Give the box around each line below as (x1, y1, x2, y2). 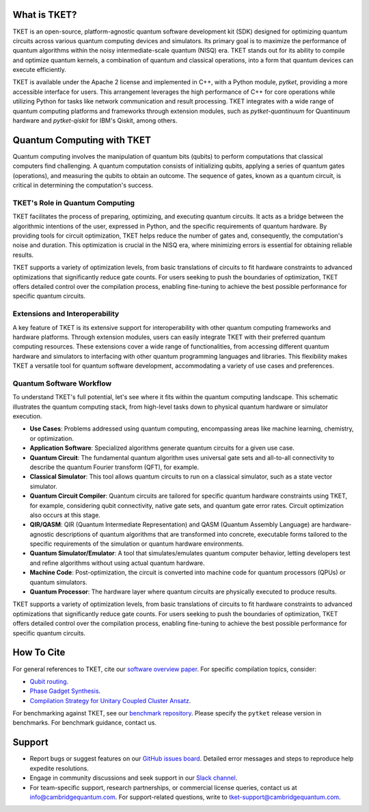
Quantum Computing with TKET (12, 134, 152, 146)
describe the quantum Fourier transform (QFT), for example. (29, 463, 200, 471)
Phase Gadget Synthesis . (29, 687, 101, 695)
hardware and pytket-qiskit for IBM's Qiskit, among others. (12, 116, 178, 125)
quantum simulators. (29, 578, 88, 586)
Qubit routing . (29, 677, 69, 685)
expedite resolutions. (29, 764, 89, 772)
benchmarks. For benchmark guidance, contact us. (12, 719, 157, 727)
